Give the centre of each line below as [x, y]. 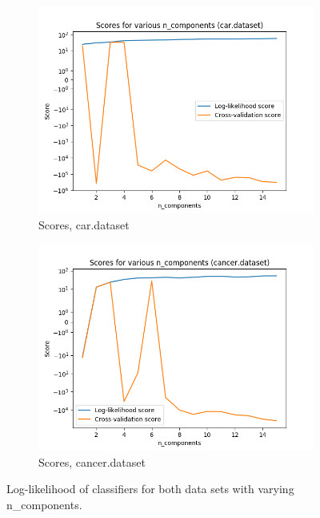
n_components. [44, 504]
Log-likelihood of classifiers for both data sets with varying [150, 489]
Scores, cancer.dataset [92, 461]
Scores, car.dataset [84, 224]
